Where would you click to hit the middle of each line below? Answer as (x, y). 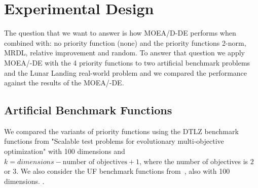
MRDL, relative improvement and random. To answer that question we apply (124, 53)
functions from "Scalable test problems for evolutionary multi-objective (114, 141)
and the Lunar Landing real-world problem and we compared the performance (126, 72)
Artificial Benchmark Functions (88, 110)
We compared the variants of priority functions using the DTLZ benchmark (121, 131)
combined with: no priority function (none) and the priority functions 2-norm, (125, 42)
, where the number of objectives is (194, 161)
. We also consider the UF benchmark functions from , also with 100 (123, 171)
